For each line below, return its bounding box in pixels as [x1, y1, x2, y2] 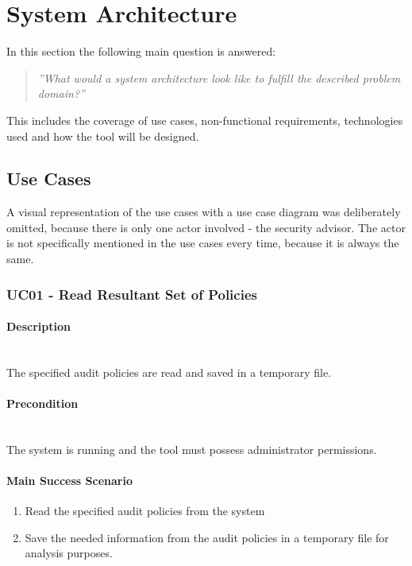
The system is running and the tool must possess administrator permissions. [6, 440, 377, 457]
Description [6, 318, 71, 335]
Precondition [6, 395, 79, 412]
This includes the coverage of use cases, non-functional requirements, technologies [6, 111, 403, 128]
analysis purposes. [25, 545, 113, 561]
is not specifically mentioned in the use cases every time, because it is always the [6, 235, 399, 251]
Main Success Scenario [6, 472, 133, 489]
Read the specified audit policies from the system [25, 502, 265, 519]
